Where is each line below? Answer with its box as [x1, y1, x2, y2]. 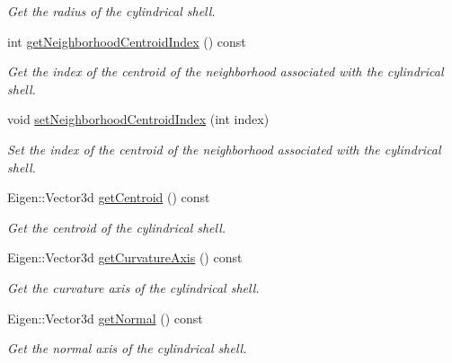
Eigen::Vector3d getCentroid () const [7, 188, 210, 207]
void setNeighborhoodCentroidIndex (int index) [7, 110, 270, 128]
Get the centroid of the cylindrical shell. [7, 217, 226, 236]
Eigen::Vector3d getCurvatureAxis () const [7, 248, 243, 267]
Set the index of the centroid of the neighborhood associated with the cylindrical [7, 139, 441, 158]
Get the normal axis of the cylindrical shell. [7, 339, 247, 358]
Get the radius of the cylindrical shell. [7, 2, 216, 20]
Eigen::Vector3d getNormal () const [7, 308, 203, 327]
